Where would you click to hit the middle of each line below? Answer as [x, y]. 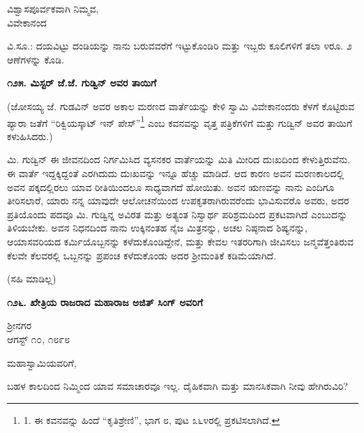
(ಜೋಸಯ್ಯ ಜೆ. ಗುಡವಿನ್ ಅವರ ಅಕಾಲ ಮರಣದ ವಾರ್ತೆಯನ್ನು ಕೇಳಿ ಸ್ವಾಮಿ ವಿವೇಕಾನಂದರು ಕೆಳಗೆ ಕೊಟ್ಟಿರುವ [181, 106]
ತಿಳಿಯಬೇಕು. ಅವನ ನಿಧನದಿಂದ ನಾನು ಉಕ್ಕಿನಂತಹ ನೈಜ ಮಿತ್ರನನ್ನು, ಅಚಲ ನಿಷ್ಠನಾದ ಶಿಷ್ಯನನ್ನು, [157, 228]
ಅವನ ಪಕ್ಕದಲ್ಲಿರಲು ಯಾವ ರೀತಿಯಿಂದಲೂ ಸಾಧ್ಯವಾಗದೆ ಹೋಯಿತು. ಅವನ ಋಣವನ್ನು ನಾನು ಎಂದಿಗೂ [171, 187]
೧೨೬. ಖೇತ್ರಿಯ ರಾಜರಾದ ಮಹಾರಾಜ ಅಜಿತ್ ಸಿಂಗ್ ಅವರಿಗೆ [105, 302]
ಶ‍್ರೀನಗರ [20, 325]
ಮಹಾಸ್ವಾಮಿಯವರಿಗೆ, [42, 362]
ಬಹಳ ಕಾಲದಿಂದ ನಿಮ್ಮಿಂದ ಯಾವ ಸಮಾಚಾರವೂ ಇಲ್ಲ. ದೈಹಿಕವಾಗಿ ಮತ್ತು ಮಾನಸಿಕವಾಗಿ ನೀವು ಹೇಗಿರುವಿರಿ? [177, 386]
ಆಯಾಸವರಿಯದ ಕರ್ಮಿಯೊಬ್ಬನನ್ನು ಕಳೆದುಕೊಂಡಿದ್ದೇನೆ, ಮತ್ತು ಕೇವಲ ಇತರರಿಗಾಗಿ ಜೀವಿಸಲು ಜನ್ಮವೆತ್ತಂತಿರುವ [181, 241]
